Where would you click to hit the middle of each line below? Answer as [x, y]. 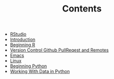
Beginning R [22, 45]
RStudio [18, 34]
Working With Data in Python [40, 71]
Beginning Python [28, 66]
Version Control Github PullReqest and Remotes [59, 50]
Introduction [23, 39]
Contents [82, 9]
